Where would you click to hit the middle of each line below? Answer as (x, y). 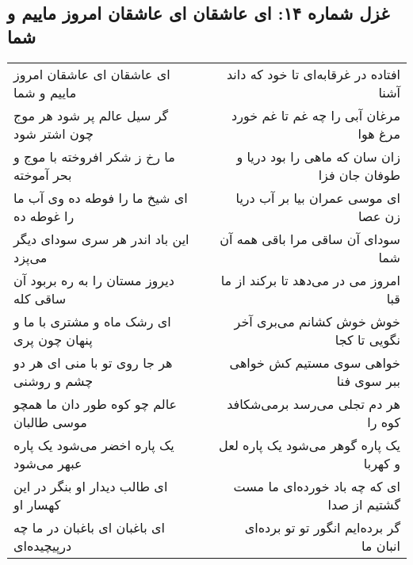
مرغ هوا (379, 133)
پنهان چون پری (53, 339)
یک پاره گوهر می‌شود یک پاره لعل (310, 445)
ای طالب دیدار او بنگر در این (91, 486)
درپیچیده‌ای (43, 545)
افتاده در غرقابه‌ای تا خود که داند (313, 74)
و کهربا (382, 463)
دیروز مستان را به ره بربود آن (94, 280)
